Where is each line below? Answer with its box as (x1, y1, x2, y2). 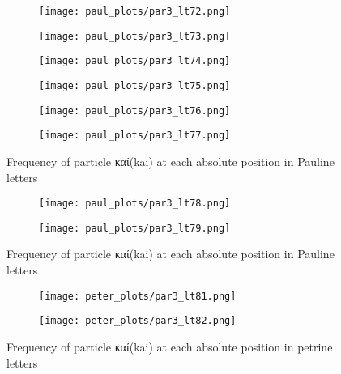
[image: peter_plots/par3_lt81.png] (39, 290, 237, 302)
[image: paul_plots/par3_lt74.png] (39, 55, 231, 67)
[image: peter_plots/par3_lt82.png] (39, 315, 237, 327)
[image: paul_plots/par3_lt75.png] (39, 79, 231, 91)
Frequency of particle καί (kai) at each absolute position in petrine (6, 338, 333, 355)
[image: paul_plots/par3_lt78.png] (39, 198, 231, 210)
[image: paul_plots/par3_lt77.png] (39, 130, 231, 142)
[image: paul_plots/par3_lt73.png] (39, 30, 231, 42)
